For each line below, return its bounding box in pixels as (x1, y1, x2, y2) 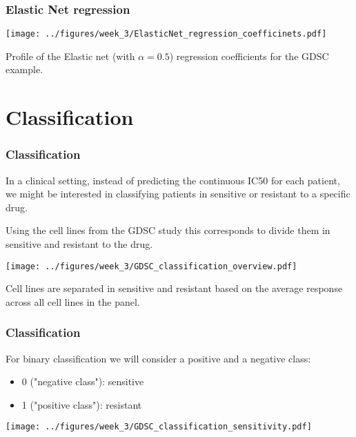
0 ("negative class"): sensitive (21, 374, 144, 389)
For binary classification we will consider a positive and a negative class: (6, 351, 311, 365)
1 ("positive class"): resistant (21, 397, 142, 411)
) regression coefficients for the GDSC (169, 48, 329, 63)
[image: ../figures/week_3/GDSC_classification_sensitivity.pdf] (6, 422, 312, 432)
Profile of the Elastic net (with (6, 48, 135, 63)
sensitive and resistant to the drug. (6, 237, 153, 251)
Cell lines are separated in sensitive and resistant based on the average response (6, 281, 343, 295)
